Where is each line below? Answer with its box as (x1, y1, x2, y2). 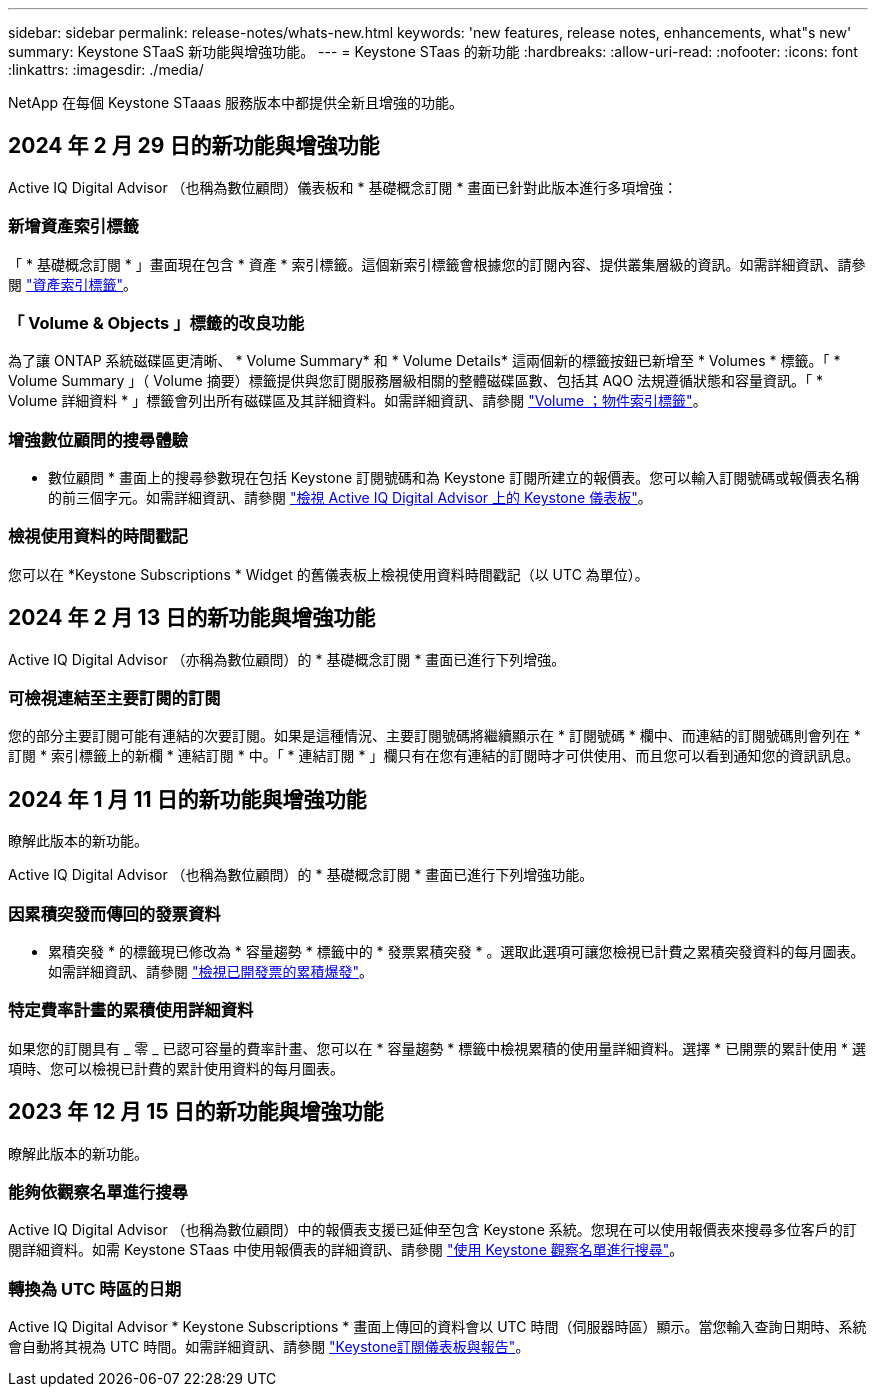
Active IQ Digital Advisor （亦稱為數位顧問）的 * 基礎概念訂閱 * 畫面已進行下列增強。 (8, 650, 566, 668)
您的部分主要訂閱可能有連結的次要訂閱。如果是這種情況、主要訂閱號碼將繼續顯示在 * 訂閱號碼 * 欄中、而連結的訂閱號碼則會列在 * (8, 727, 861, 745)
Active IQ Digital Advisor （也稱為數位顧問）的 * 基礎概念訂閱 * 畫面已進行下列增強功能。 (8, 866, 594, 884)
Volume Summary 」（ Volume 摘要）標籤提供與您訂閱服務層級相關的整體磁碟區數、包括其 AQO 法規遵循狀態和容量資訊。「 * (8, 372, 824, 390)
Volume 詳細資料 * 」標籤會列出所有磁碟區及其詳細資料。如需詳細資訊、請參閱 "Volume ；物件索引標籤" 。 (8, 392, 707, 410)
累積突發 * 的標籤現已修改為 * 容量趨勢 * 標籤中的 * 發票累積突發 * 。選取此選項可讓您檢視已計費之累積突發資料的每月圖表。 (48, 943, 865, 961)
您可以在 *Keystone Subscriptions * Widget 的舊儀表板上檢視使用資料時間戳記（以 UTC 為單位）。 (8, 565, 649, 583)
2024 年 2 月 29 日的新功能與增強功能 (8, 133, 380, 159)
